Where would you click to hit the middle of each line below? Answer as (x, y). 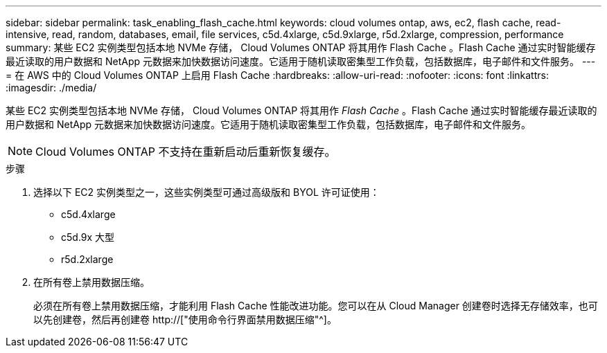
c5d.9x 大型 (88, 237)
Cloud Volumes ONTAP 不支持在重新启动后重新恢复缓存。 (186, 152)
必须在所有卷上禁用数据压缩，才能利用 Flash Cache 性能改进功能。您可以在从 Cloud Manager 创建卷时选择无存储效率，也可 (316, 306)
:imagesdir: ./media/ (51, 88)
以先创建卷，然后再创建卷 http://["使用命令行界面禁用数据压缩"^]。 (185, 319)
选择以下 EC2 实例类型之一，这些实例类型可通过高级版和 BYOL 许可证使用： (206, 192)
